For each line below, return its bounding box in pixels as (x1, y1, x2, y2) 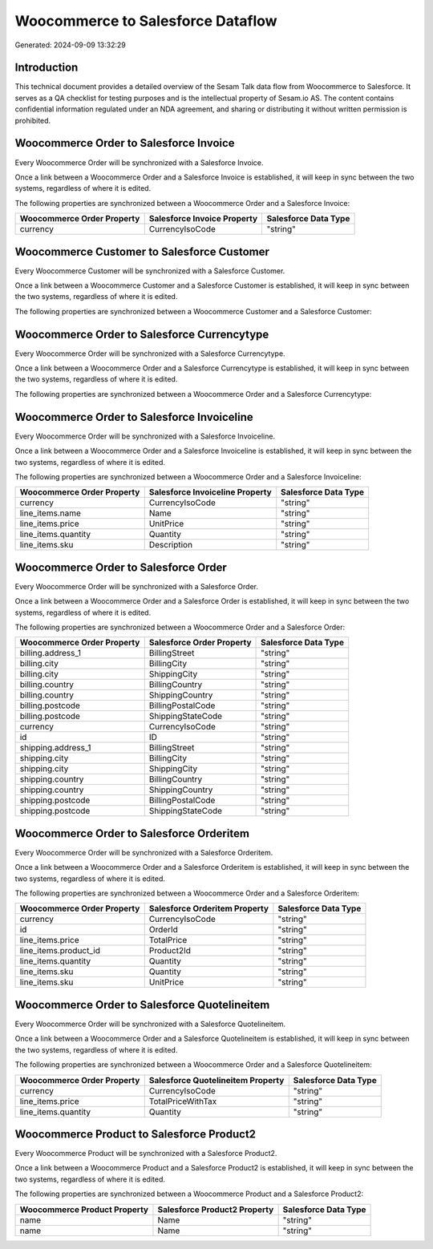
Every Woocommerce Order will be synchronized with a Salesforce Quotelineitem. (14, 1019, 286, 1029)
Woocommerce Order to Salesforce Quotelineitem (14, 998, 270, 1012)
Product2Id (148, 945, 192, 956)
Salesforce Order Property (148, 637, 252, 649)
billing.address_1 (19, 648, 82, 659)
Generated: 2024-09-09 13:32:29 (14, 40, 126, 50)
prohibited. (14, 115, 51, 125)
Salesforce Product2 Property (157, 1203, 274, 1215)
